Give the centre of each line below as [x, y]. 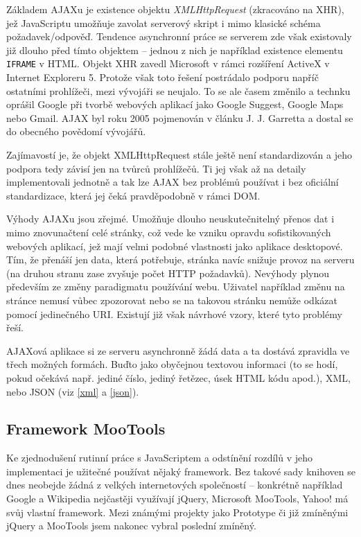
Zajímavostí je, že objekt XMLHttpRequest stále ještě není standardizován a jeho [179, 155]
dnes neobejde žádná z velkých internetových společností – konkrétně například [175, 485]
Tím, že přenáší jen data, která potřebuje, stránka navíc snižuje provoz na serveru [180, 259]
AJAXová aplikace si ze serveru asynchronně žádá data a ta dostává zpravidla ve [178, 350]
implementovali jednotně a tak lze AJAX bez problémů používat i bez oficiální [173, 182]
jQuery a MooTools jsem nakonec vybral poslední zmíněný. [131, 526]
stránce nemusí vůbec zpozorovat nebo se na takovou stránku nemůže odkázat [172, 300]
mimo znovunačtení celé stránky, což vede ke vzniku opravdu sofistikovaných [169, 232]
